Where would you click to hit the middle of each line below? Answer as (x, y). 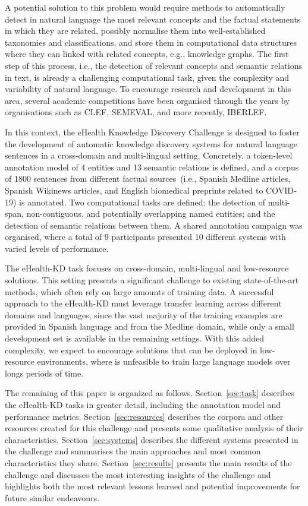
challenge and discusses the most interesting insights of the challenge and (138, 474)
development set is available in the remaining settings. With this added (134, 338)
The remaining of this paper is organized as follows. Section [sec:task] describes (150, 393)
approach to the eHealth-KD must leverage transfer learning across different (143, 303)
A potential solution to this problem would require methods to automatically (145, 7)
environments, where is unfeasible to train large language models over (164, 361)
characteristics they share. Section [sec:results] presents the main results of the (148, 462)
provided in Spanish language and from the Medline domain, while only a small (150, 326)
